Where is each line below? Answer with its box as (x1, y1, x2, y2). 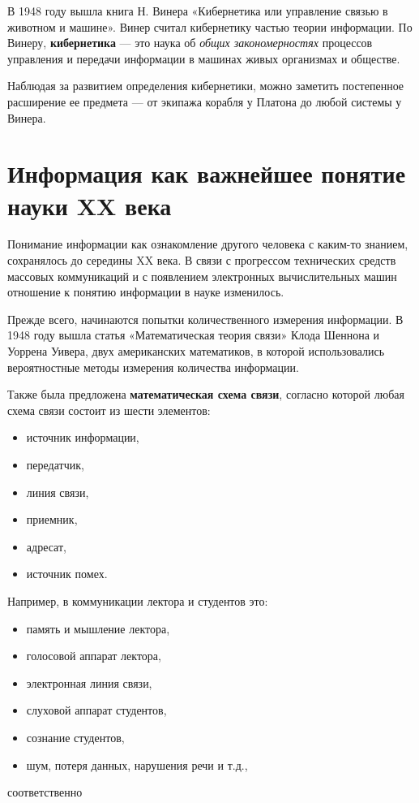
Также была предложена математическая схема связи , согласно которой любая (7, 386, 404, 403)
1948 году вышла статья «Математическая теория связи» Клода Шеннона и (7, 326, 379, 343)
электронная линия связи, (26, 674, 152, 691)
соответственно (7, 784, 83, 801)
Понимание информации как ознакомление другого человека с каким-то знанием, (7, 235, 408, 253)
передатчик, (26, 456, 84, 473)
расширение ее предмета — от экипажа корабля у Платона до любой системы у (7, 93, 402, 110)
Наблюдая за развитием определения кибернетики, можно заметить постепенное (7, 77, 404, 94)
